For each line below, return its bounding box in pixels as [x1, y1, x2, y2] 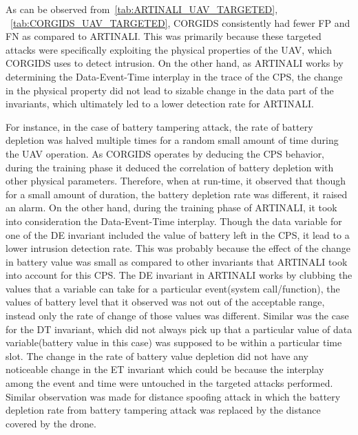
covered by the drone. [6, 416, 96, 430]
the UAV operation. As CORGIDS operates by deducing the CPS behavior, [6, 146, 325, 160]
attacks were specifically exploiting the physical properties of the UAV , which [6, 42, 333, 56]
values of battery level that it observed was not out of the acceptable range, [6, 295, 325, 309]
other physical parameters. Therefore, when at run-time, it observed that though [6, 173, 346, 188]
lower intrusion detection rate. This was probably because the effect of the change [6, 241, 350, 255]
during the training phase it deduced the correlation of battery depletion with [6, 160, 334, 174]
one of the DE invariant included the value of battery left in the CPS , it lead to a [6, 227, 350, 242]
